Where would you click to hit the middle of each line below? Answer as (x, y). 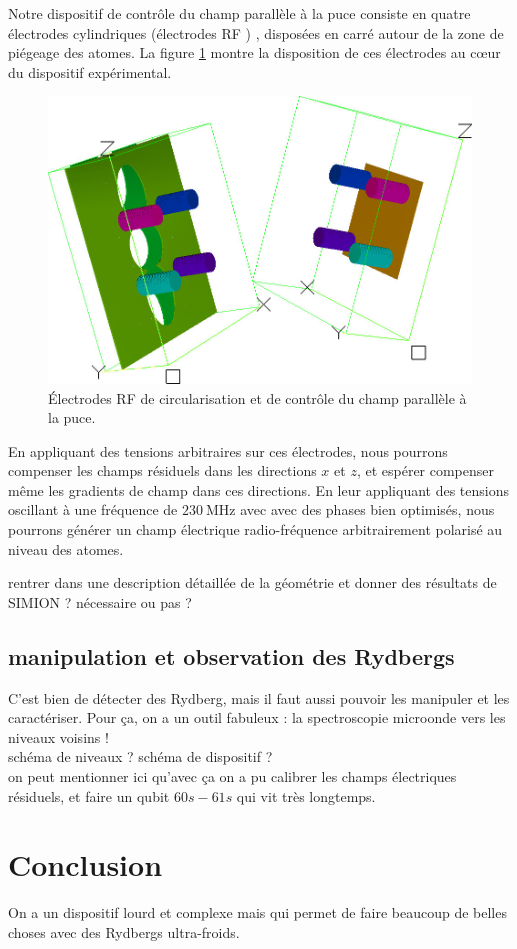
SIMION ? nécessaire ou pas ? (100, 601)
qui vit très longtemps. (306, 795)
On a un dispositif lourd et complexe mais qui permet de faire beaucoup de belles (257, 912)
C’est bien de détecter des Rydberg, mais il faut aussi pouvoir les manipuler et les (259, 697)
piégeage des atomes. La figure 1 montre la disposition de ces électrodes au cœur (254, 52)
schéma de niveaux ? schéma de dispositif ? (140, 756)
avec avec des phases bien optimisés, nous (367, 509)
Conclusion (85, 864)
